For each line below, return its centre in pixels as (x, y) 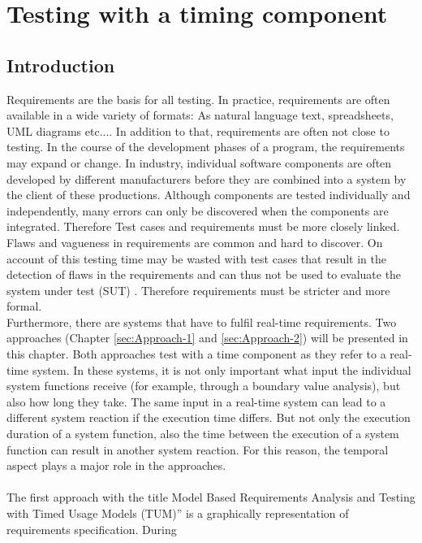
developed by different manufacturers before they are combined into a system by (207, 178)
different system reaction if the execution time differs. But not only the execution (209, 417)
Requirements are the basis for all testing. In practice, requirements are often (198, 99)
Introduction (61, 65)
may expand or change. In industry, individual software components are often (199, 162)
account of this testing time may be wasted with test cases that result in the (196, 258)
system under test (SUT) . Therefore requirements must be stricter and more (198, 290)
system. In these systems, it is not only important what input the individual (222, 369)
